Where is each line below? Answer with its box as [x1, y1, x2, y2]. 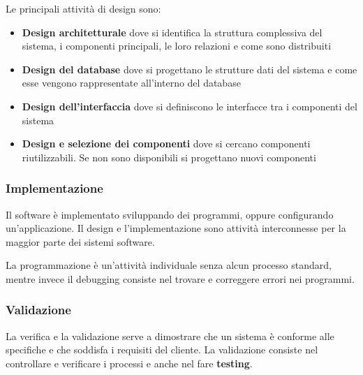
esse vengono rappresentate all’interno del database [22, 75, 241, 90]
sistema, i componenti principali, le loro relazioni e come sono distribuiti [22, 38, 332, 53]
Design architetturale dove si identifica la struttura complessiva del [22, 24, 323, 39]
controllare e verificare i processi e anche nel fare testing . [6, 355, 253, 370]
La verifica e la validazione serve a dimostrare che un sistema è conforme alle [6, 328, 334, 343]
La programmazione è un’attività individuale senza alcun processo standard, [6, 258, 332, 272]
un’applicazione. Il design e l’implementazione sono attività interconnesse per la [6, 221, 346, 235]
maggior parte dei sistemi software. [6, 234, 155, 249]
